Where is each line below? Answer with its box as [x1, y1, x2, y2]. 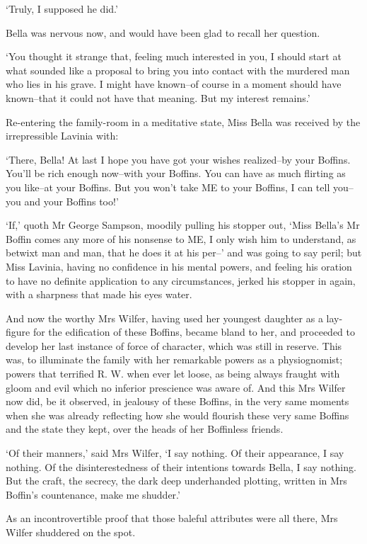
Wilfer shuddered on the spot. [6, 525, 136, 539]
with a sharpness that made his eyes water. [6, 287, 192, 302]
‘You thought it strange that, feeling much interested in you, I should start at [6, 49, 342, 64]
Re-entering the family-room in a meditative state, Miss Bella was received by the [6, 114, 361, 129]
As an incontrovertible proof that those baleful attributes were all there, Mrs [6, 511, 338, 526]
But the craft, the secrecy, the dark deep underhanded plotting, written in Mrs [6, 473, 347, 488]
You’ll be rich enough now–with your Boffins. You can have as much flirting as [6, 166, 346, 181]
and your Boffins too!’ [24, 193, 119, 208]
